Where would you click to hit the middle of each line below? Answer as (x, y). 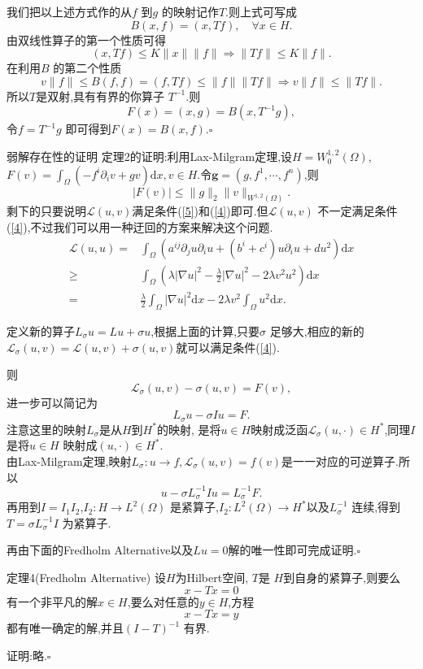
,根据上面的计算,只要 (205, 331)
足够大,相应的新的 (317, 331)
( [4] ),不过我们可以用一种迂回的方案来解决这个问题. (140, 227)
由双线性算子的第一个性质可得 (86, 39)
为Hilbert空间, (212, 577)
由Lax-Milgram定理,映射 (69, 461)
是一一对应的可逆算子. (340, 461)
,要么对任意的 (163, 601)
